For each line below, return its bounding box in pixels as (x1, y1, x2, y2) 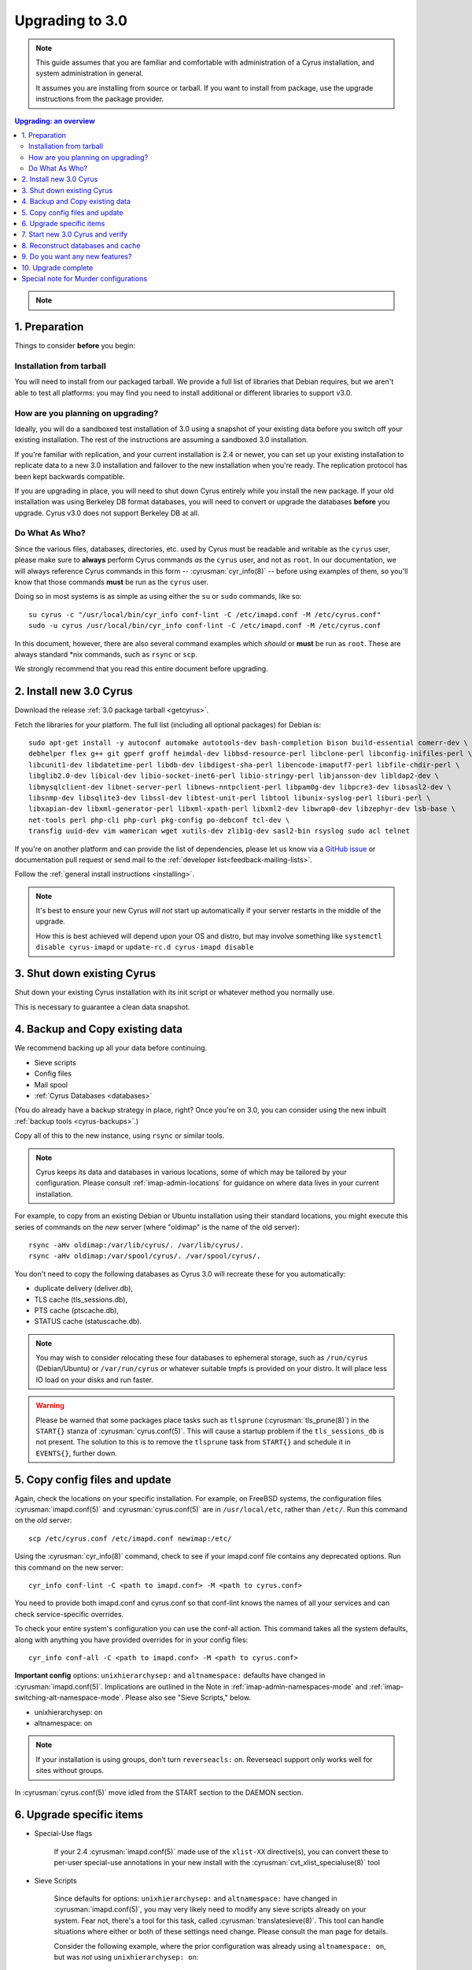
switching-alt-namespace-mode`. (14, 1693, 124, 1702)
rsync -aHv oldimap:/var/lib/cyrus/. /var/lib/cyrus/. (28, 1240, 245, 1249)
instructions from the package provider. (35, 95, 164, 104)
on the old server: (14, 1515, 72, 1525)
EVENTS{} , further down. (35, 1448, 118, 1458)
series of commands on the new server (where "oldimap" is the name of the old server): (14, 1222, 300, 1232)
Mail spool (34, 1080, 68, 1089)
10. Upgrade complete (21, 262, 94, 272)
